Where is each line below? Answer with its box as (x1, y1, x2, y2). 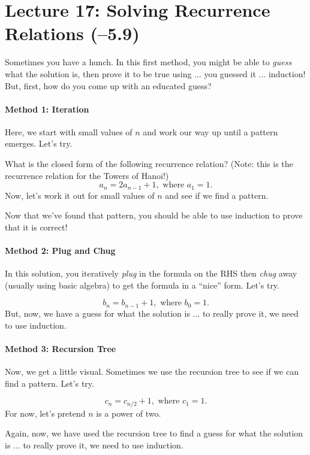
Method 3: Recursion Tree (5, 342, 116, 354)
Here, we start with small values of (5, 125, 133, 138)
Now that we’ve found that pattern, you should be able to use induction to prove (5, 209, 303, 222)
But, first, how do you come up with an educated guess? (5, 79, 212, 92)
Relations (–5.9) (5, 21, 140, 45)
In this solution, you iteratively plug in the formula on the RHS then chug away (5, 267, 297, 280)
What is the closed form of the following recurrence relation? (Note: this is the (5, 157, 293, 170)
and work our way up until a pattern (143, 125, 278, 138)
